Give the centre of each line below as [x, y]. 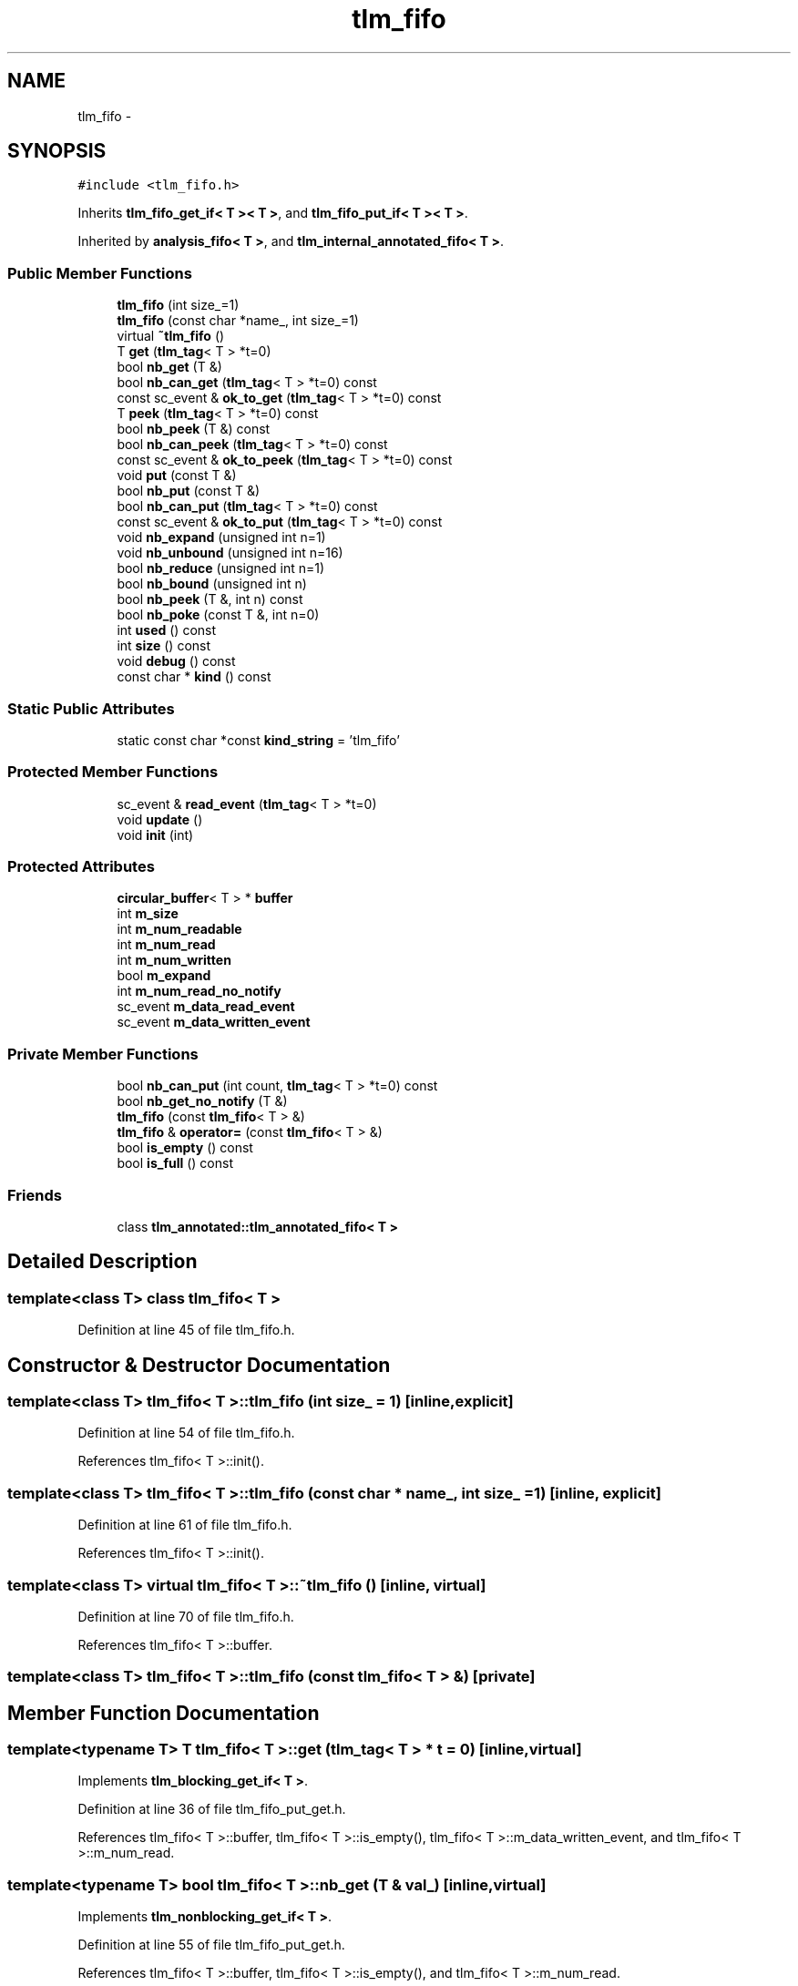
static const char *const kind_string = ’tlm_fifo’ [258, 740]
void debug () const [176, 661]
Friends [35, 1195]
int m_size [148, 914]
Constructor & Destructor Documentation [199, 1365]
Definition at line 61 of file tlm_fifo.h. [185, 1525]
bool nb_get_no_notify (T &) [202, 1101]
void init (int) [155, 834]
